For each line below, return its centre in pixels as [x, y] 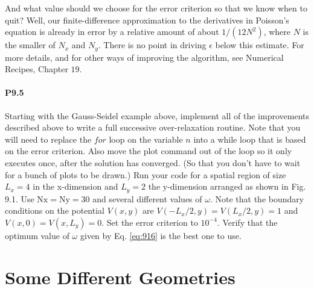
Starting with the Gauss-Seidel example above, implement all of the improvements [157, 115]
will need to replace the [48, 139]
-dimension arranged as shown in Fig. [237, 186]
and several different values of [147, 198]
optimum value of [37, 235]
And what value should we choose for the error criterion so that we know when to [156, 8]
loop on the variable [146, 139]
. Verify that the [247, 222]
